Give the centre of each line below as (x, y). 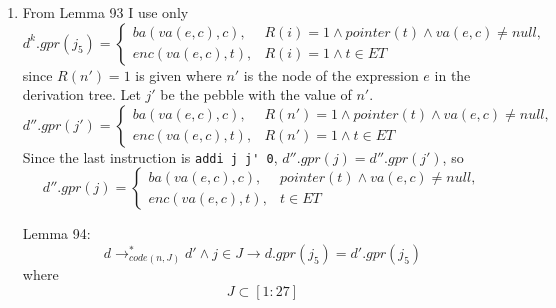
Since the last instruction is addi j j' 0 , (150, 156)
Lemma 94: (56, 233)
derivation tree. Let (81, 94)
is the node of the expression (331, 74)
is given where (178, 74)
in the (452, 74)
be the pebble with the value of (256, 94)
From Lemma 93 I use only (105, 12)
